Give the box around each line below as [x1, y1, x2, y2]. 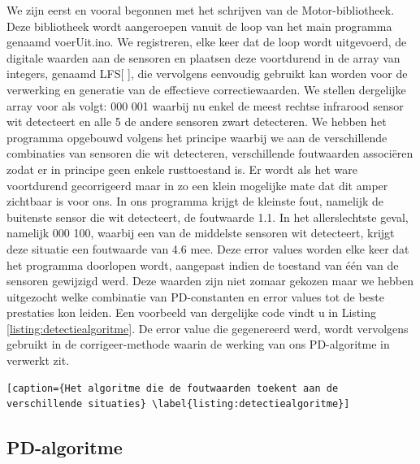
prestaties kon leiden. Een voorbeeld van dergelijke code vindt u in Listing [6, 304, 376, 321]
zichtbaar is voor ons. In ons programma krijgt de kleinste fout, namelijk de [6, 193, 384, 210]
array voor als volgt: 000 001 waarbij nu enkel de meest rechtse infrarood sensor [6, 97, 404, 114]
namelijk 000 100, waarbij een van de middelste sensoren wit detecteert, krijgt [6, 224, 395, 241]
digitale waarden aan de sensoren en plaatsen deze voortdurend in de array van [6, 49, 401, 66]
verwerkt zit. [6, 352, 70, 369]
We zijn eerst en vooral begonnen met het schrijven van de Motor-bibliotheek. [6, 2, 395, 18]
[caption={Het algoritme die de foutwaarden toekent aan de [6, 382, 339, 394]
